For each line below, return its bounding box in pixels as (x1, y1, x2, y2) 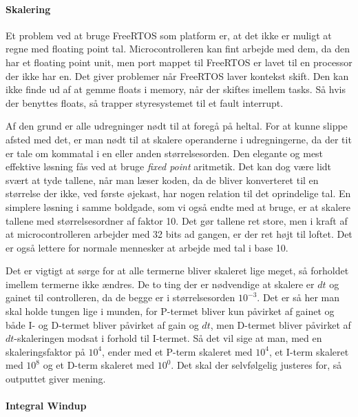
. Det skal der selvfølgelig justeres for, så (171, 358, 342, 372)
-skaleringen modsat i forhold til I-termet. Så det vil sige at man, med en (14, 331, 322, 345)
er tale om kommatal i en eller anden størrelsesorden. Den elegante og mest (6, 145, 324, 160)
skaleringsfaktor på (6, 344, 85, 358)
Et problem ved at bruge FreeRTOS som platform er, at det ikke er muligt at (6, 28, 332, 42)
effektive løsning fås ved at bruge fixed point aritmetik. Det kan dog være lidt (6, 159, 332, 174)
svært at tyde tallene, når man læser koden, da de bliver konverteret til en (6, 172, 319, 187)
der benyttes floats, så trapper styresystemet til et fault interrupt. (6, 95, 284, 110)
